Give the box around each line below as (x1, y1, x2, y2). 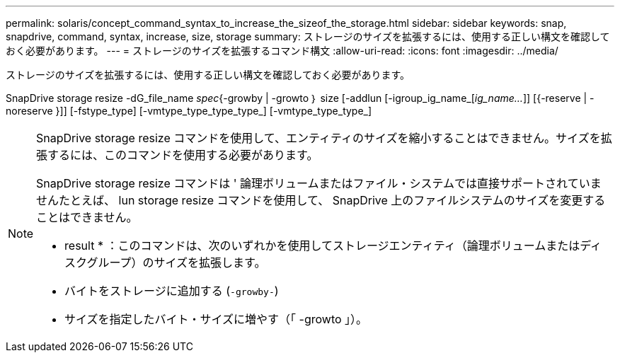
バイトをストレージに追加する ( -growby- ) (64, 284, 279, 298)
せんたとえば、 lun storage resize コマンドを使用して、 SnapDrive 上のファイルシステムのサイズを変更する (36, 193, 606, 207)
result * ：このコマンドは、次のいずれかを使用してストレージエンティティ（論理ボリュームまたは (64, 238, 580, 253)
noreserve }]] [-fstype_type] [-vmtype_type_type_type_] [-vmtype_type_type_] (6, 105, 372, 117)
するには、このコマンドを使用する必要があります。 (47, 148, 318, 162)
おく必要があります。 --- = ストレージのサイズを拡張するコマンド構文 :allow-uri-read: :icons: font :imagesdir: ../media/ (6, 45, 558, 57)
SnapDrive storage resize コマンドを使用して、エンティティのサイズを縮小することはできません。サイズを (36, 131, 601, 145)
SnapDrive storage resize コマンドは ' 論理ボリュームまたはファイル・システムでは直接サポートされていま (36, 176, 602, 190)
